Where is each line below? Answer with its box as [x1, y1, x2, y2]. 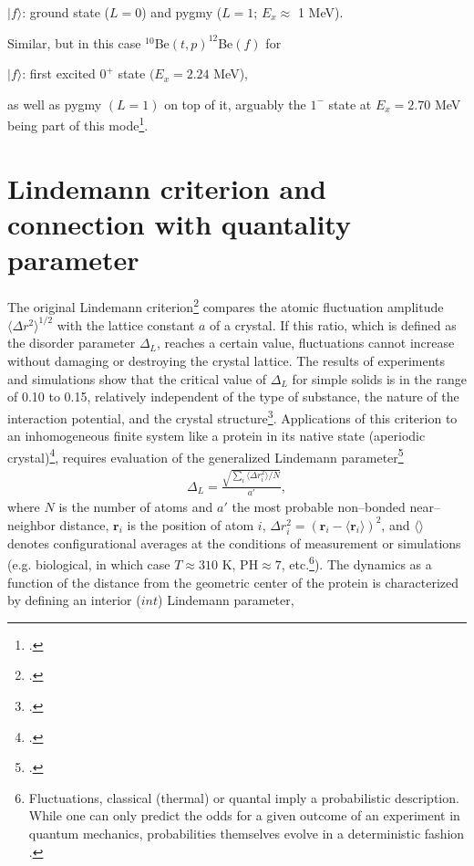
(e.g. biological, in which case [7, 554, 170, 573]
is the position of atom [127, 515, 254, 534]
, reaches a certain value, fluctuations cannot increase [157, 333, 455, 352]
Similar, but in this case [7, 33, 141, 52]
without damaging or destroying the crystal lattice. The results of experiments [7, 351, 446, 370]
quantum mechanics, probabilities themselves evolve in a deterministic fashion [28, 823, 465, 842]
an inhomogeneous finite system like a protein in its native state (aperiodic [7, 426, 426, 445]
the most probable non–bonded [232, 496, 406, 516]
